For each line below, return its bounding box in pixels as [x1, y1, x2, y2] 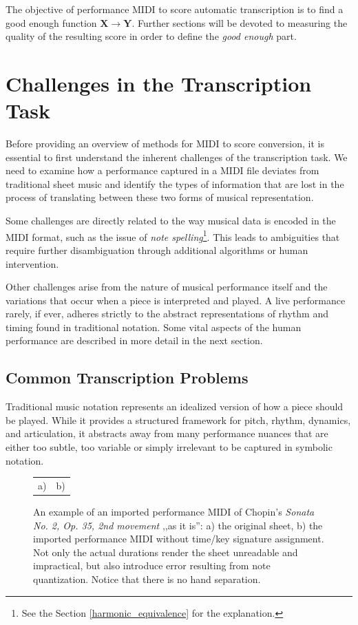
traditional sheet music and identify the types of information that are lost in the [6, 176, 344, 191]
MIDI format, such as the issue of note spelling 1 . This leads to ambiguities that [6, 227, 340, 244]
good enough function [6, 15, 97, 30]
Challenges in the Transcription [6, 69, 312, 97]
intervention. [6, 256, 59, 271]
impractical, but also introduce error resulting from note [33, 558, 271, 573]
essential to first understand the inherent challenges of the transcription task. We [6, 149, 348, 164]
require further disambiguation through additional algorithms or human [6, 242, 308, 257]
